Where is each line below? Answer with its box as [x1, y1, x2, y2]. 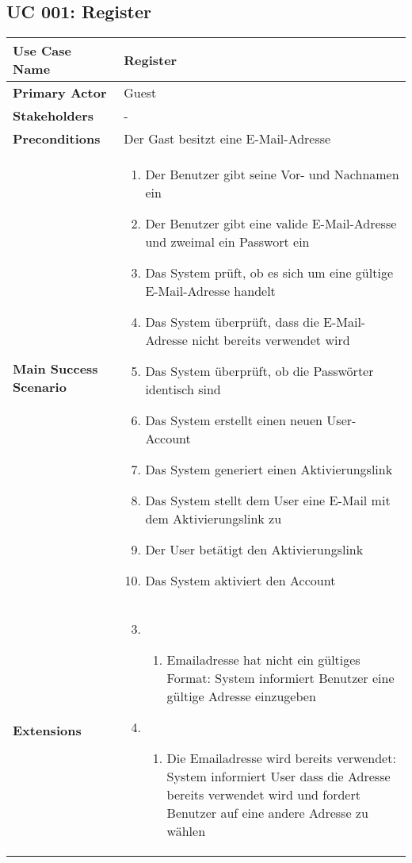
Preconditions [13, 129, 101, 148]
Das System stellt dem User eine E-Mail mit [145, 491, 391, 510]
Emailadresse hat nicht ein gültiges [166, 650, 360, 669]
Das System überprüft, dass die [145, 313, 319, 332]
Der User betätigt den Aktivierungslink [145, 540, 364, 559]
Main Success [13, 359, 98, 378]
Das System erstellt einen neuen [145, 411, 323, 430]
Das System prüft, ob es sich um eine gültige [145, 263, 393, 282]
